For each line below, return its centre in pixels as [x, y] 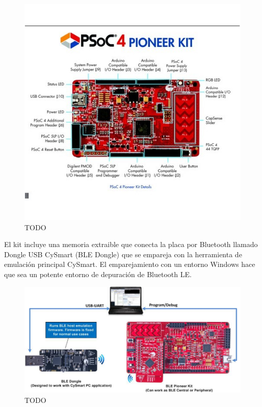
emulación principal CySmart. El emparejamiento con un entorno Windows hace [130, 264]
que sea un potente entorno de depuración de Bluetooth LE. [98, 274]
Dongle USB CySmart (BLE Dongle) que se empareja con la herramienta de [123, 254]
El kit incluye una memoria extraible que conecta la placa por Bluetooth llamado [131, 244]
